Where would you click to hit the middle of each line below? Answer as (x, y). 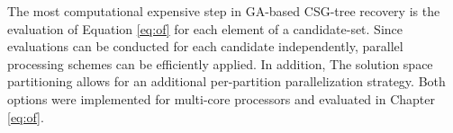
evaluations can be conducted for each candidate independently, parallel (205, 46)
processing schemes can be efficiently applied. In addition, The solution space (220, 63)
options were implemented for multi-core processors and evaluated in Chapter (221, 98)
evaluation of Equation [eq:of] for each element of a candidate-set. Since (205, 28)
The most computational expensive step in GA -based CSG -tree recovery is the (224, 11)
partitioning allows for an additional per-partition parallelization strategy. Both (226, 81)
